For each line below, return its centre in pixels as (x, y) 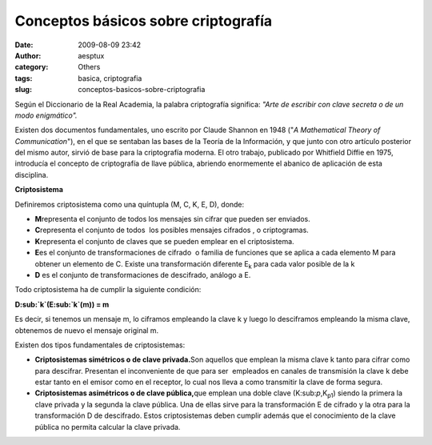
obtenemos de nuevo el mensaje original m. (87, 330)
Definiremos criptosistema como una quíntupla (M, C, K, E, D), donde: (130, 204)
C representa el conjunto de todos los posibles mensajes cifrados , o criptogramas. (172, 230)
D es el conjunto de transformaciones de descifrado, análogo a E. (143, 275)
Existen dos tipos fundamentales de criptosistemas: (100, 345)
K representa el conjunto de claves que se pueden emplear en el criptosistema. (165, 241)
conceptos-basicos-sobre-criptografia (142, 90)
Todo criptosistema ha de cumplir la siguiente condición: (108, 290)
